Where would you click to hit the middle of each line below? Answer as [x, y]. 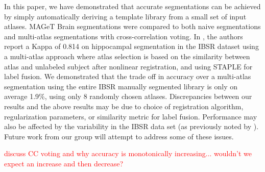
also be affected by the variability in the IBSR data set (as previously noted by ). [131, 126]
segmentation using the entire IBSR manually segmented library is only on [121, 86]
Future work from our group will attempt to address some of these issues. [119, 136]
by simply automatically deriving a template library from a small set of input [125, 16]
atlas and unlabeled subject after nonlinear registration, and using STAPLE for [128, 66]
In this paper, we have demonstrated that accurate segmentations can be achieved [132, 6]
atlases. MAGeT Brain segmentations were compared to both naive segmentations [132, 26]
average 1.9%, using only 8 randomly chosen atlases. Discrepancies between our [128, 96]
